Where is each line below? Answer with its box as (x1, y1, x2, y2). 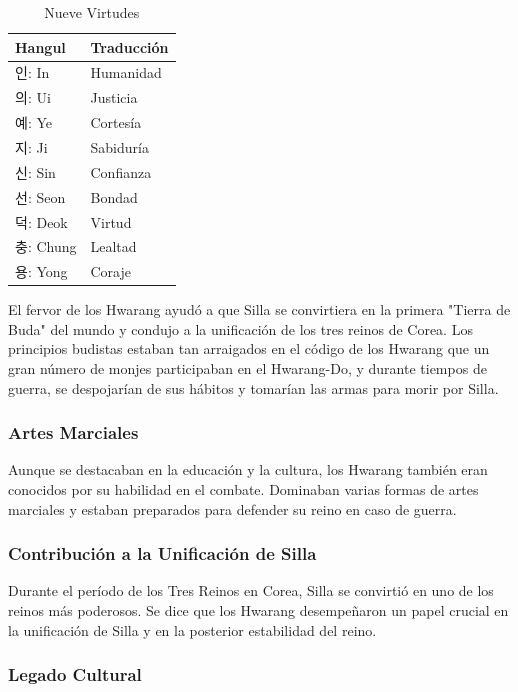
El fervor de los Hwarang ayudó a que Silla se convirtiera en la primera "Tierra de (8, 299, 511, 320)
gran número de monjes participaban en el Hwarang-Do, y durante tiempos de (8, 358, 487, 379)
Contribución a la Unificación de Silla (8, 541, 317, 566)
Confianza (90, 161, 152, 182)
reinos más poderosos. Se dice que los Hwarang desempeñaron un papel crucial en (8, 600, 509, 621)
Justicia (90, 87, 138, 108)
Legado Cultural (8, 662, 142, 687)
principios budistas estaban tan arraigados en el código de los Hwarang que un (8, 338, 490, 359)
